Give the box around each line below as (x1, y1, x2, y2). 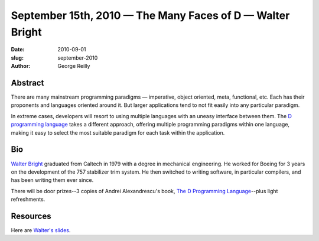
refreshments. (11, 196, 45, 203)
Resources (11, 211, 51, 221)
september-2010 (57, 54, 98, 61)
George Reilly (57, 63, 90, 70)
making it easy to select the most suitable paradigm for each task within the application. (11, 129, 225, 136)
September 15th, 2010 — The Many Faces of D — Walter (11, 9, 290, 22)
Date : (11, 46, 25, 53)
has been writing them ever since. (11, 177, 94, 184)
